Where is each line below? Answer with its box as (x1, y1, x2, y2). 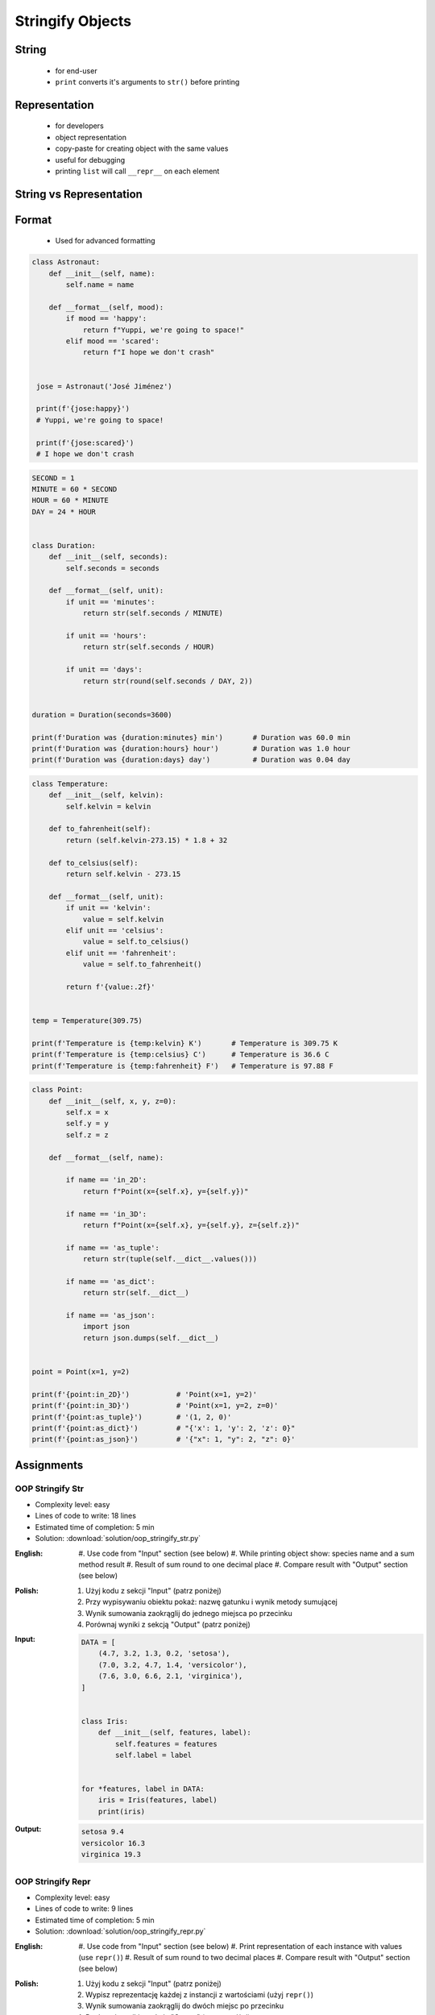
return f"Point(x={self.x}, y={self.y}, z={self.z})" (82, 1220, 300, 1229)
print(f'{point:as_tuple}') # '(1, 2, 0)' (31, 1412, 232, 1422)
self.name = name (65, 280, 135, 289)
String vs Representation (14, 187, 143, 201)
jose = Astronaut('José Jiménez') (36, 381, 172, 391)
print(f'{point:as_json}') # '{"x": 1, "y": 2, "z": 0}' (31, 1435, 296, 1444)
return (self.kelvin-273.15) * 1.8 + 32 (65, 835, 228, 845)
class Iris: (81, 1717, 129, 1726)
